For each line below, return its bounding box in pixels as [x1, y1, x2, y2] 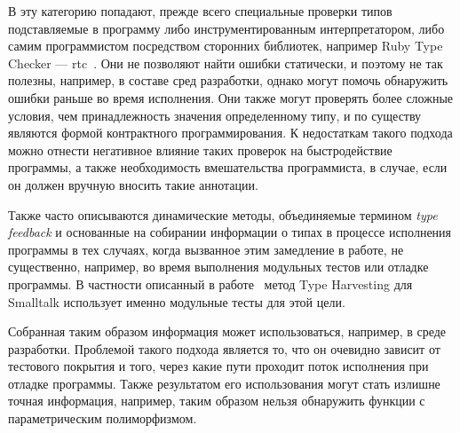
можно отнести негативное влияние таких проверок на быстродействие [8, 140, 393, 159]
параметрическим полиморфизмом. [8, 409, 197, 428]
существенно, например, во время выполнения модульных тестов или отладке [8, 257, 429, 276]
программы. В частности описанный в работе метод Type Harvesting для [8, 274, 413, 293]
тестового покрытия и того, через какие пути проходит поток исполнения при [8, 357, 429, 375]
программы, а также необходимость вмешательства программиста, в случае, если [8, 158, 448, 177]
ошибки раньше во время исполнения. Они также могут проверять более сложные [8, 88, 454, 106]
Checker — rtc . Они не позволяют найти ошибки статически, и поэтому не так [8, 53, 443, 72]
